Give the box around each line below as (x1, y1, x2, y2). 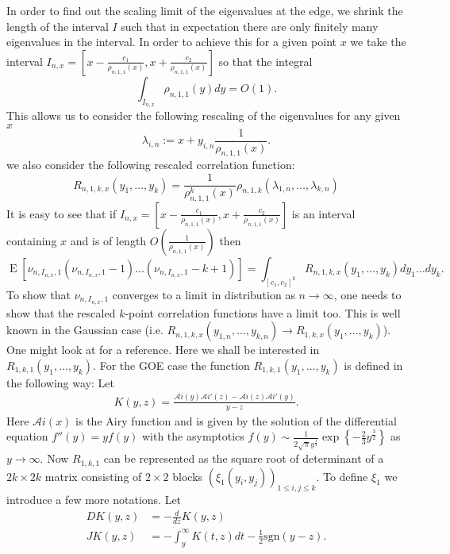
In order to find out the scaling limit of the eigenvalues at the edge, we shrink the (6, 2, 403, 18)
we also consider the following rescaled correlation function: (6, 156, 295, 173)
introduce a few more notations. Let (6, 491, 182, 508)
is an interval (291, 205, 356, 221)
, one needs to (333, 286, 402, 302)
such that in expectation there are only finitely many (121, 17, 379, 34)
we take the (350, 33, 406, 50)
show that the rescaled (6, 304, 116, 321)
